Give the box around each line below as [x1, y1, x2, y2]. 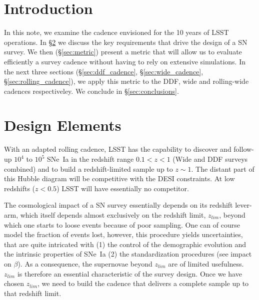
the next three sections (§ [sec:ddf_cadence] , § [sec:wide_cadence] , [4, 66, 203, 76]
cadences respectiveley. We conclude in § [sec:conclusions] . [4, 85, 179, 96]
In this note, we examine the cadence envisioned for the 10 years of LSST [4, 27, 229, 37]
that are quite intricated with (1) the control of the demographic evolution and [4, 239, 246, 249]
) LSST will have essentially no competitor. [56, 183, 189, 193]
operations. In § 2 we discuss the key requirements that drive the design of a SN [4, 36, 247, 47]
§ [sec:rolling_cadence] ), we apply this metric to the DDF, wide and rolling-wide [4, 76, 249, 86]
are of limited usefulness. [168, 258, 244, 269]
